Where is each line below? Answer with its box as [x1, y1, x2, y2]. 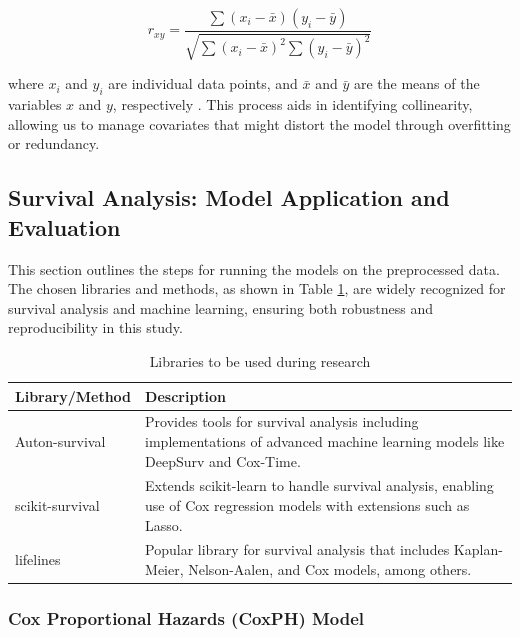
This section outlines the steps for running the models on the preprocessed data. [8, 258, 500, 279]
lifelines [15, 549, 61, 570]
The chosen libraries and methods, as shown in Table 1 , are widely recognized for [8, 278, 506, 299]
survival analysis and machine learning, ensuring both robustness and [8, 297, 434, 318]
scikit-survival [15, 495, 100, 516]
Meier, [145, 559, 184, 580]
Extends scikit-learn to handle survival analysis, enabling [145, 475, 494, 496]
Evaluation [8, 211, 121, 242]
